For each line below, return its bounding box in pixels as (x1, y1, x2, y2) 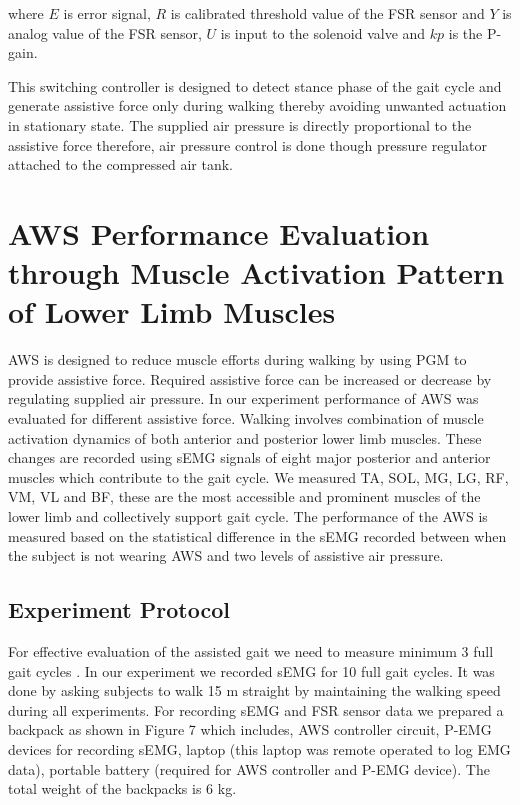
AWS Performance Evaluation (8, 212, 430, 253)
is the (448, 22, 483, 43)
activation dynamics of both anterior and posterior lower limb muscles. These (8, 427, 482, 448)
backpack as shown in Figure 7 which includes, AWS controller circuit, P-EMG (8, 719, 492, 740)
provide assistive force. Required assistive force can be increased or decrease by (8, 368, 492, 389)
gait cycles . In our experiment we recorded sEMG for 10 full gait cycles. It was (8, 660, 495, 681)
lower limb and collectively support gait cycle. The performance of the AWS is (8, 506, 488, 526)
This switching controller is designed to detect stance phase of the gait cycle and (8, 75, 502, 96)
